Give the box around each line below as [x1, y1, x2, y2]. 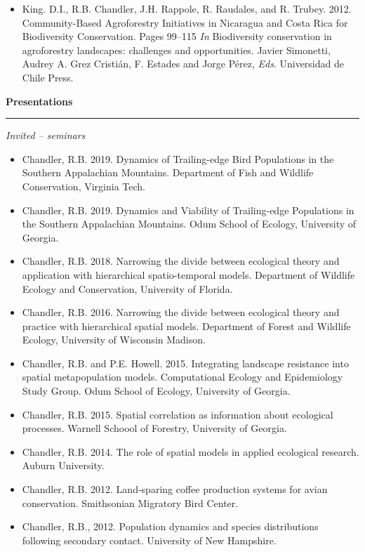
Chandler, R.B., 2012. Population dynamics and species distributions [22, 519, 319, 534]
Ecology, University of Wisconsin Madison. [22, 332, 206, 347]
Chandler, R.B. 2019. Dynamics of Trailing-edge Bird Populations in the [22, 151, 334, 166]
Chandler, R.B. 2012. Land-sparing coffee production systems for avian [22, 482, 328, 497]
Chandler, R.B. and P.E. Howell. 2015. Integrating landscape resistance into [22, 355, 349, 370]
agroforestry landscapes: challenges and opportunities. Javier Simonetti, [22, 42, 331, 57]
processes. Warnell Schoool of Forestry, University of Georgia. [22, 421, 287, 435]
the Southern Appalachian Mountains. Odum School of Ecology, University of [22, 216, 357, 231]
